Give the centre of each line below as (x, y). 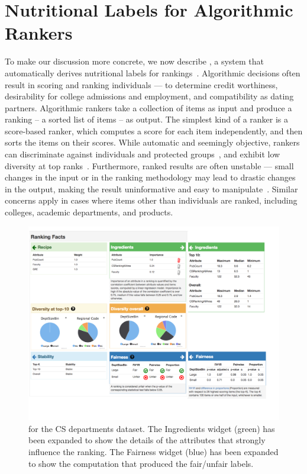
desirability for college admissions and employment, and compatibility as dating (149, 96)
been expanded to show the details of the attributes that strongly (147, 440)
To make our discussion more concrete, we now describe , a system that (135, 61)
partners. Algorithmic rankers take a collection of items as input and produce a (148, 107)
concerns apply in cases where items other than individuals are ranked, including (151, 200)
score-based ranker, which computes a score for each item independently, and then (154, 130)
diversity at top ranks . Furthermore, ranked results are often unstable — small (149, 165)
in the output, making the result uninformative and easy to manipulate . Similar (151, 188)
